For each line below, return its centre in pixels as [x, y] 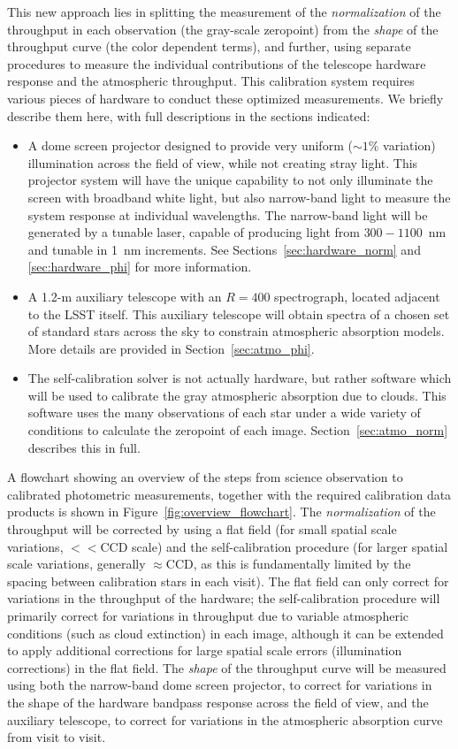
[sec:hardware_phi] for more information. [140, 267]
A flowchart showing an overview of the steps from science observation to [205, 477]
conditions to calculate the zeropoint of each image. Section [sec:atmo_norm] [238, 430]
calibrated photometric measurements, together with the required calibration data [229, 494]
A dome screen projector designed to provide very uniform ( [190, 145]
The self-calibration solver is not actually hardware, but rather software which [240, 378]
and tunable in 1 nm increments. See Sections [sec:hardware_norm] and [224, 249]
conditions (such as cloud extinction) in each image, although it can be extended [225, 633]
